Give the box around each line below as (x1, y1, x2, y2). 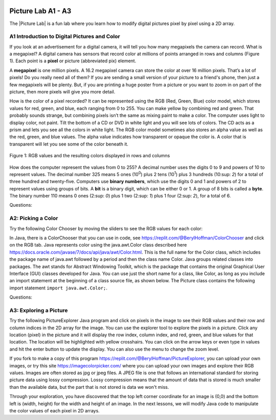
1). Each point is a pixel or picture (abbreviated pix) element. (9, 58, 136, 64)
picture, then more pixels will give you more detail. (9, 89, 116, 94)
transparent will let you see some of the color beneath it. (9, 141, 129, 147)
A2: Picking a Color (9, 215, 58, 222)
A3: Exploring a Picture (9, 307, 68, 314)
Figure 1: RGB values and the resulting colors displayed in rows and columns (9, 153, 170, 159)
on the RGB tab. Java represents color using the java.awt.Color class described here (9, 242, 187, 248)
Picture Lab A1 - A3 (9, 7, 72, 15)
